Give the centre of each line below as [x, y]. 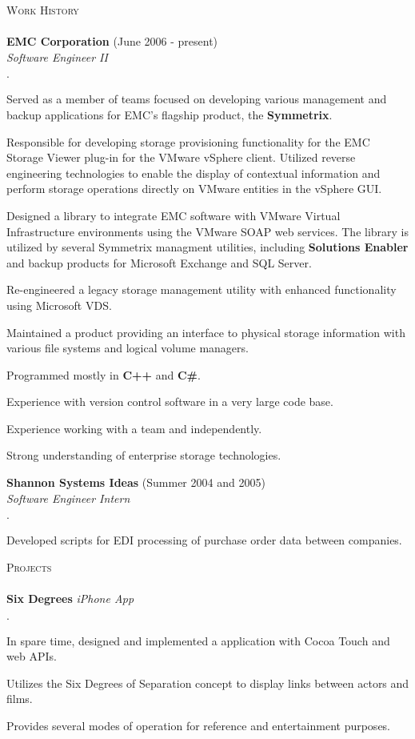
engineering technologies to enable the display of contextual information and [194, 173]
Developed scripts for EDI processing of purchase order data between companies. [204, 540]
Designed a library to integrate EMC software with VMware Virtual [174, 215]
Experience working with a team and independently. [134, 428]
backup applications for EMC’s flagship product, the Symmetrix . [170, 114]
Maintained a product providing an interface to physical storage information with [206, 332]
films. [20, 699]
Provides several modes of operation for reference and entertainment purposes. [199, 725]
